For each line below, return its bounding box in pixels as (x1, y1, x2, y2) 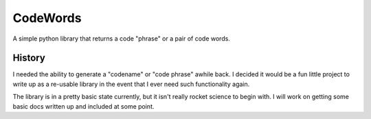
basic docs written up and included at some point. (12, 102, 155, 110)
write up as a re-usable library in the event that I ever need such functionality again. (12, 80, 250, 88)
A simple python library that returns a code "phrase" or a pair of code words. (12, 34, 230, 43)
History (12, 52, 46, 64)
